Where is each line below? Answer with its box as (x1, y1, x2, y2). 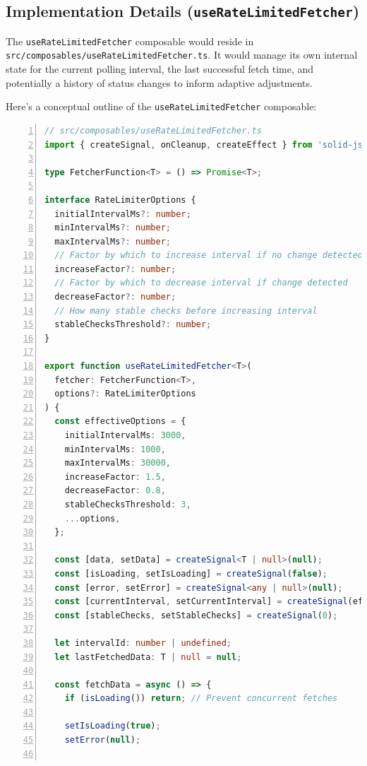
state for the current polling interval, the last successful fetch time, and (6, 61, 314, 76)
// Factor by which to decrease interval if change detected (54, 278, 348, 288)
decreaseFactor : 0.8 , (64, 485, 166, 496)
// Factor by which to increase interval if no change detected (54, 250, 363, 261)
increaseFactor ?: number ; (54, 264, 176, 274)
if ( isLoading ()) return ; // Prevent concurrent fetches (64, 693, 338, 704)
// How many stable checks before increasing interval (54, 305, 318, 316)
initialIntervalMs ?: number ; (54, 208, 191, 219)
